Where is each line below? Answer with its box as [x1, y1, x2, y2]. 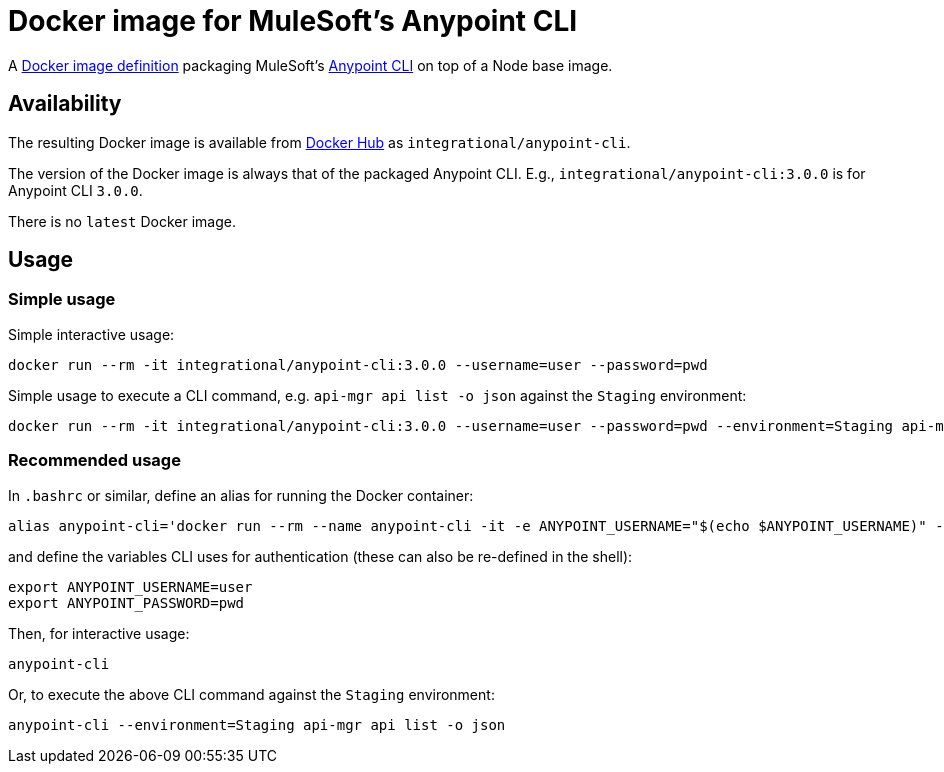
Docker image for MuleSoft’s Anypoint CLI [8, 4, 578, 38]
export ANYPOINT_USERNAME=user [8, 578, 253, 595]
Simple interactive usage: [8, 325, 175, 343]
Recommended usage [8, 450, 181, 471]
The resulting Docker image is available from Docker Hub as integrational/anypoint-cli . [8, 133, 631, 151]
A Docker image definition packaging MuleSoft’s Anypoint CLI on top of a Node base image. [8, 56, 613, 74]
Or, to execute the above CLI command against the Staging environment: [8, 685, 495, 703]
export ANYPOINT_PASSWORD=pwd [8, 594, 245, 611]
